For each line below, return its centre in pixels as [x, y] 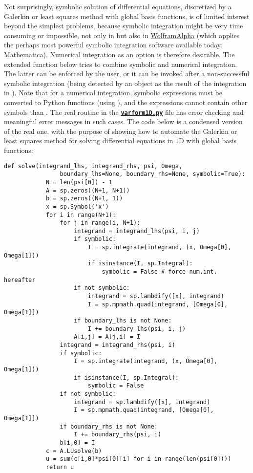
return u [60, 467]
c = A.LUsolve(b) [74, 451]
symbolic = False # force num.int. [159, 272]
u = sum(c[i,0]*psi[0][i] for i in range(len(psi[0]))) [138, 459]
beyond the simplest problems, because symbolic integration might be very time [124, 26]
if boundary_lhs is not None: [123, 321]
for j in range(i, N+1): [100, 223]
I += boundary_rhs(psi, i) [118, 435]
